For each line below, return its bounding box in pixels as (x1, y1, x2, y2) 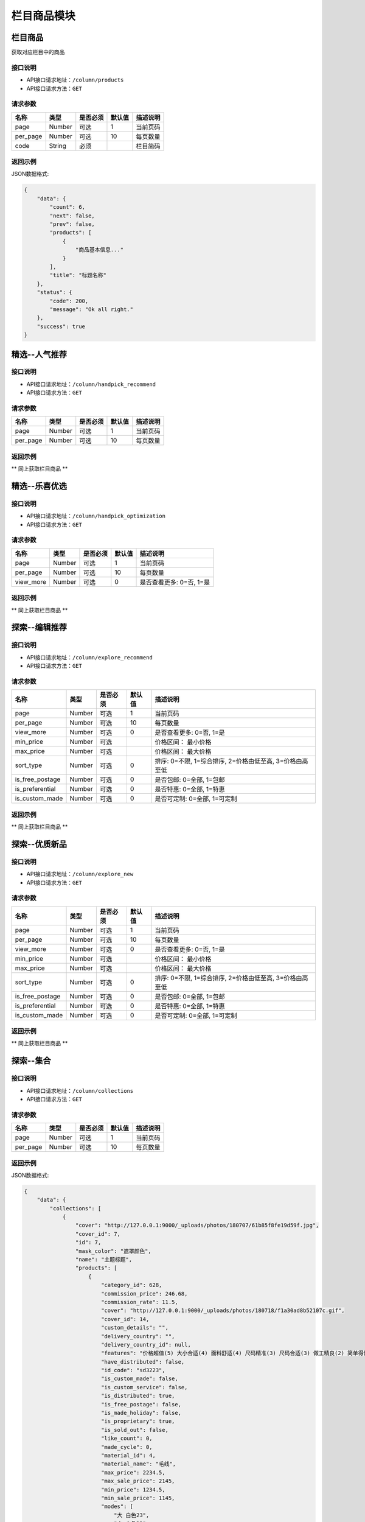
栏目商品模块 (11, 9, 76, 23)
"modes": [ (100, 1503, 134, 1510)
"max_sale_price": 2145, (100, 1478, 175, 1485)
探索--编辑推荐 (11, 622, 67, 633)
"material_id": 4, (100, 1452, 156, 1459)
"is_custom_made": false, (100, 1375, 179, 1382)
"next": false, (49, 212, 96, 219)
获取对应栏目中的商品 (11, 49, 65, 56)
